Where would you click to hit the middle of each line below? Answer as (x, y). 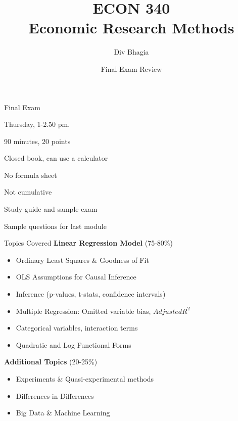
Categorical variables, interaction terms (77, 328)
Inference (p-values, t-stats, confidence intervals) (91, 294)
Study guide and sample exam (51, 209)
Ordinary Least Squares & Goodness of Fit (82, 260)
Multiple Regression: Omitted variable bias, (83, 311)
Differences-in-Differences (55, 395)
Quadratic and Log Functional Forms (74, 344)
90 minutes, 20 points (37, 141)
